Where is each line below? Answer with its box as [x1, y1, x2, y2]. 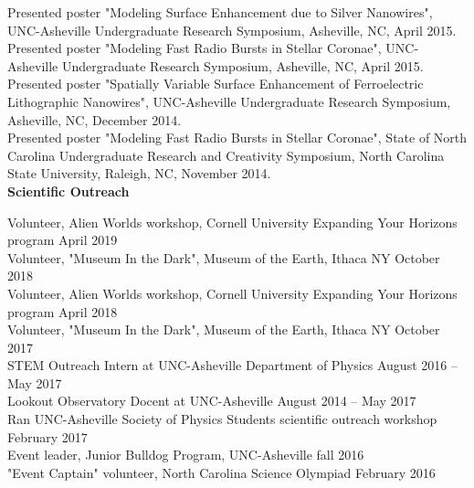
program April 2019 [7, 230, 118, 249]
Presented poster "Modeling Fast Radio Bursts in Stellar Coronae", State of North [7, 128, 468, 147]
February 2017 [7, 427, 88, 446]
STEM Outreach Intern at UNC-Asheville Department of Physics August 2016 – [7, 355, 458, 375]
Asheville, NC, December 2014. [7, 110, 182, 129]
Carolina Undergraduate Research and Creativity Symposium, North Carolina [7, 145, 445, 164]
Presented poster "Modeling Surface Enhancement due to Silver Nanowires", [7, 3, 433, 21]
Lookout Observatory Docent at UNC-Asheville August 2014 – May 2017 [7, 391, 416, 410]
